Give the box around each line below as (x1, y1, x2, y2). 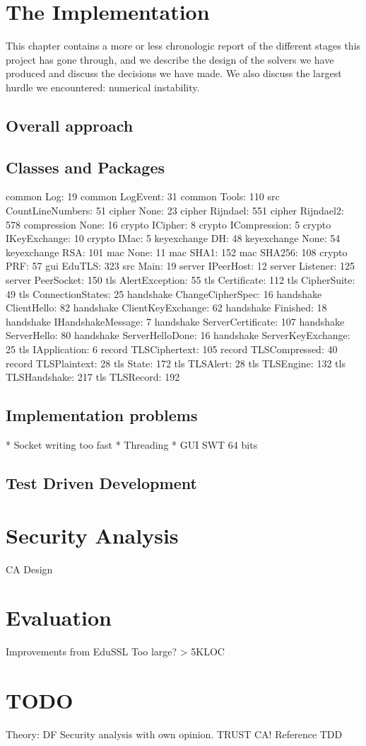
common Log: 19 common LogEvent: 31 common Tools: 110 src (6, 189, 280, 204)
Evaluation (6, 603, 112, 632)
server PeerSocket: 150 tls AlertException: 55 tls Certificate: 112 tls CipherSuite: (6, 272, 355, 287)
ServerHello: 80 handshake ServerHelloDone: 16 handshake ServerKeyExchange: (6, 328, 350, 343)
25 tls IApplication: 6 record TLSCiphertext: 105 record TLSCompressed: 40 (6, 342, 338, 357)
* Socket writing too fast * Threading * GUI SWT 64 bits (6, 437, 258, 452)
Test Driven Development (6, 471, 197, 493)
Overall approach (6, 114, 134, 136)
